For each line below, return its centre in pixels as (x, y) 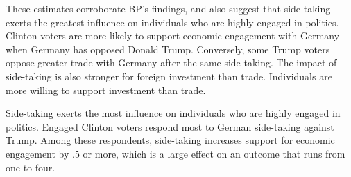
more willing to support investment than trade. (106, 90)
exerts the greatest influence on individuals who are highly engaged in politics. (172, 22)
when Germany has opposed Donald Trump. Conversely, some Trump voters (168, 49)
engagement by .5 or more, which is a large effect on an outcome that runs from (175, 153)
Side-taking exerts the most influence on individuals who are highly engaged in (173, 113)
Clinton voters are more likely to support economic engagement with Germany (173, 36)
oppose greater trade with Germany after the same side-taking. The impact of (171, 63)
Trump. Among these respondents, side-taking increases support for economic (170, 140)
